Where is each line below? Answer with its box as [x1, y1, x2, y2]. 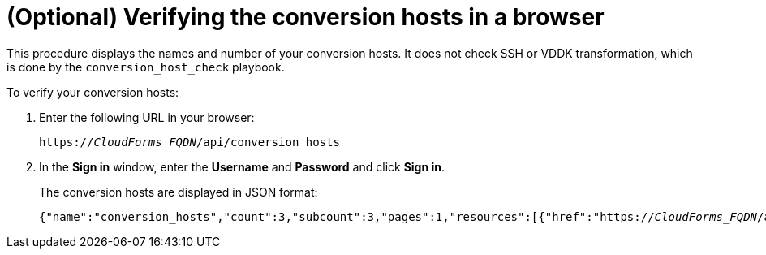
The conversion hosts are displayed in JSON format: [39, 184, 318, 199]
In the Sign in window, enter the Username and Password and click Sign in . [39, 159, 445, 174]
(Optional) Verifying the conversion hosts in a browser [6, 3, 605, 31]
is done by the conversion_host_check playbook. [6, 59, 285, 74]
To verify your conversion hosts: [6, 84, 179, 99]
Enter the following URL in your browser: [39, 110, 255, 124]
